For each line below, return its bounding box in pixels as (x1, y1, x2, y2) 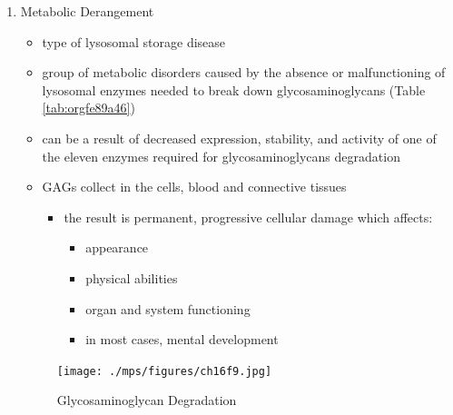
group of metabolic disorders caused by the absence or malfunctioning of (42, 63, 446, 82)
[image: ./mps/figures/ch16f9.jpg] (56, 364, 272, 378)
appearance (85, 238, 149, 257)
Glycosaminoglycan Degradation (56, 390, 237, 410)
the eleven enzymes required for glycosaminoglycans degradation (42, 146, 400, 165)
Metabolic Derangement (20, 2, 154, 20)
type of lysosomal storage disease (42, 32, 226, 51)
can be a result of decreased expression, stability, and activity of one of (42, 128, 437, 147)
